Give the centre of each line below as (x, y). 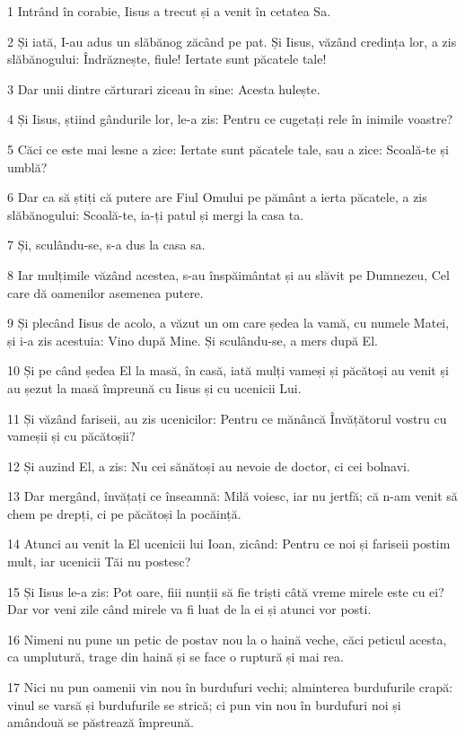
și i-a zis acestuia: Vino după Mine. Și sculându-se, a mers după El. (193, 340)
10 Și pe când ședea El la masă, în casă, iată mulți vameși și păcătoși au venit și (228, 370)
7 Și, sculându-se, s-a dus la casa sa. (106, 245)
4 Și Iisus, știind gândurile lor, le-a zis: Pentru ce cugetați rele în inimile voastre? (230, 119)
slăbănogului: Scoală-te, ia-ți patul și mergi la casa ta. (156, 214)
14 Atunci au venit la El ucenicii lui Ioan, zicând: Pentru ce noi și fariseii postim (229, 544)
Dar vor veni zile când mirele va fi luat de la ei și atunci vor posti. (189, 609)
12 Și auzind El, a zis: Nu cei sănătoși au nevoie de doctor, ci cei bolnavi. (209, 465)
